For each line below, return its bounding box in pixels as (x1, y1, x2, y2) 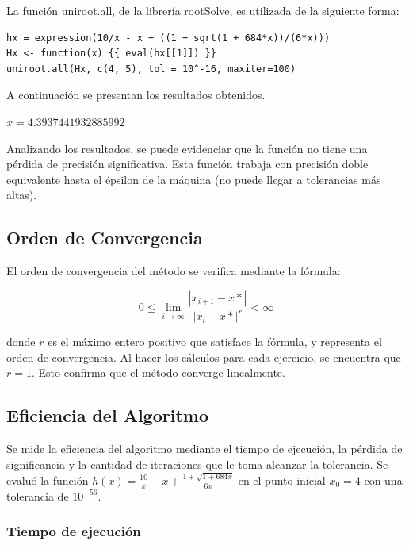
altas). (6, 186, 37, 203)
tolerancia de (6, 487, 69, 504)
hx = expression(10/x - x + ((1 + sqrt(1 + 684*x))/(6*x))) (6, 32, 331, 44)
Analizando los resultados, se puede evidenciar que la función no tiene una (6, 140, 368, 156)
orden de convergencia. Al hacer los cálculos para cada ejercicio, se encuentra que (6, 348, 401, 365)
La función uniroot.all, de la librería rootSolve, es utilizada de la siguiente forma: (6, 2, 399, 18)
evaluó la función (6, 471, 89, 488)
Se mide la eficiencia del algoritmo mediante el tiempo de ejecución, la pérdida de (6, 440, 403, 457)
